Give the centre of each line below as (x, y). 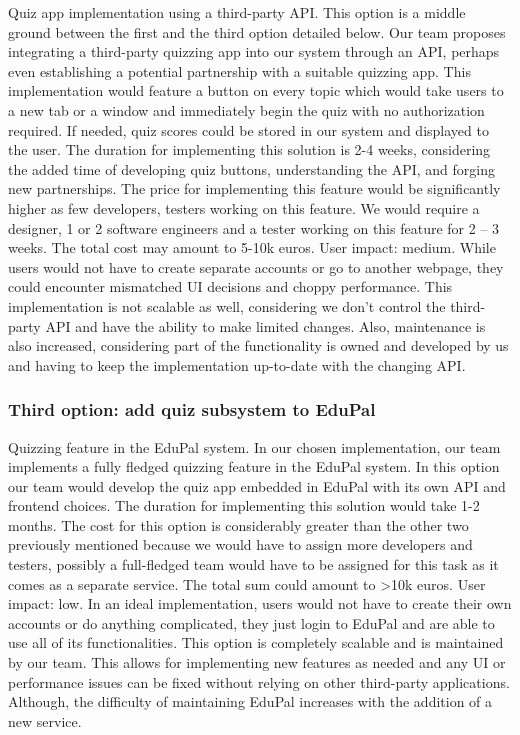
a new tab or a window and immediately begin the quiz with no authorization (246, 109)
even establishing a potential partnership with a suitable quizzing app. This (239, 70)
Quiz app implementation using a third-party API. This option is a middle (237, 12)
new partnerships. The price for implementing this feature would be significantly (254, 188)
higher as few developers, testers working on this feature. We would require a (244, 207)
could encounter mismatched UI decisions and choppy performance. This (230, 286)
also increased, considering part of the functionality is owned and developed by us (258, 345)
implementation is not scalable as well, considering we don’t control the (227, 305)
